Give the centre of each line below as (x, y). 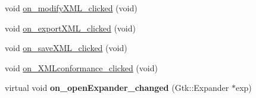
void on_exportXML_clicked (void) (70, 28)
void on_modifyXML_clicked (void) (71, 8)
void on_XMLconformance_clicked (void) (81, 67)
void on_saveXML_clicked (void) (66, 48)
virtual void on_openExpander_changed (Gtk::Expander (117, 88)
